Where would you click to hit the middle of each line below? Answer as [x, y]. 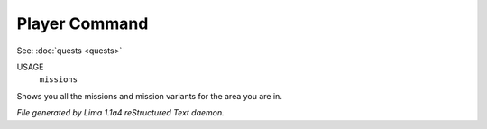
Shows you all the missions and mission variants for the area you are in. [150, 96]
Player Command [83, 23]
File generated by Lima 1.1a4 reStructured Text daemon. [120, 113]
